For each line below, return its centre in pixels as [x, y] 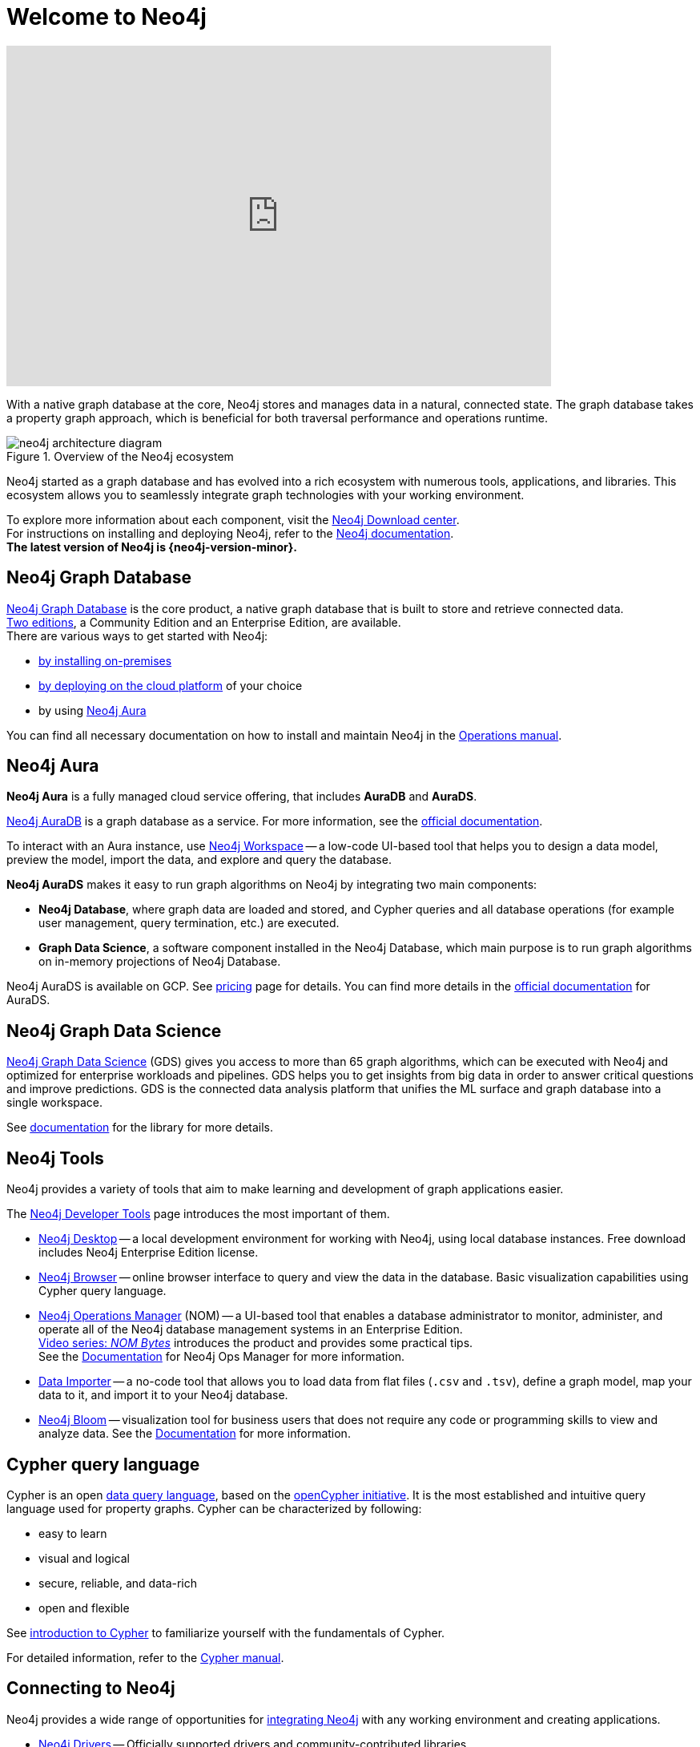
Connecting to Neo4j [91, 1688]
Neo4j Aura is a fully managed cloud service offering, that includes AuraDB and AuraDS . [242, 797]
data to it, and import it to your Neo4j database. [163, 1395]
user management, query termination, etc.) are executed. [189, 923]
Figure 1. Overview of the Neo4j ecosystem [120, 456]
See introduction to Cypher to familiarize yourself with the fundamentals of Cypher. [226, 1632]
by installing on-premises [105, 660]
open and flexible [84, 1608]
